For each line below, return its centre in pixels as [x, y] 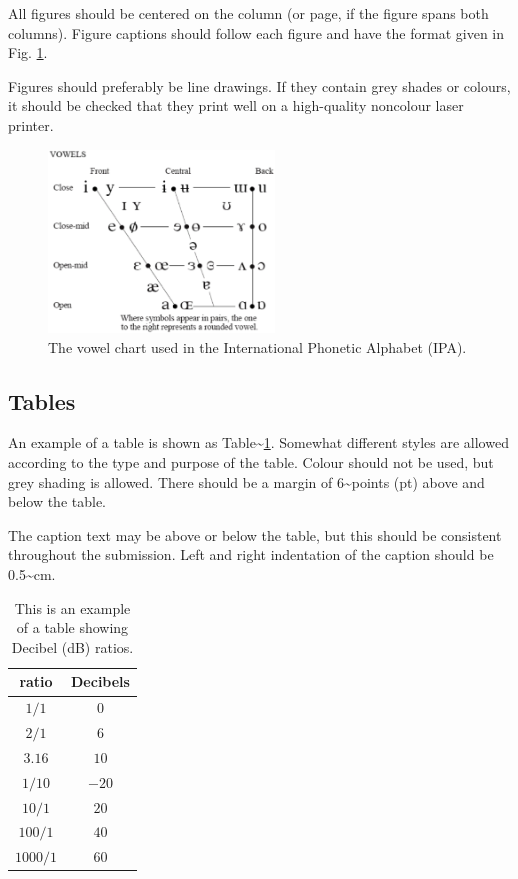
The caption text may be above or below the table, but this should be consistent [255, 534]
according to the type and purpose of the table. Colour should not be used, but [251, 462]
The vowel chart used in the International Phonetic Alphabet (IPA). [257, 346]
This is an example [72, 607]
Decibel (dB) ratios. [72, 646]
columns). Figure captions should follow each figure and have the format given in [256, 32]
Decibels [100, 681]
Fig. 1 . [28, 52]
